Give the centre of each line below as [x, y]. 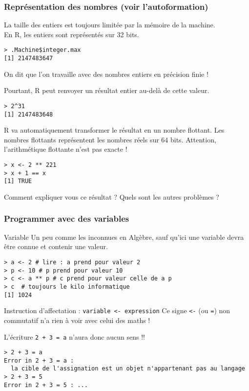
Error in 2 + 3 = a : [39, 360]
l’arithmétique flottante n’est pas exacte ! [66, 149]
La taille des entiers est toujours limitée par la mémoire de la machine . [110, 25]
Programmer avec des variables [67, 218]
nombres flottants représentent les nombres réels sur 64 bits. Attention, [110, 139]
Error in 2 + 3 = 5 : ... [46, 385]
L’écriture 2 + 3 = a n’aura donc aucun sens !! [74, 336]
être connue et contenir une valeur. [56, 246]
